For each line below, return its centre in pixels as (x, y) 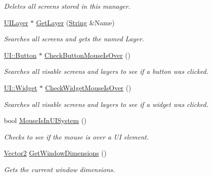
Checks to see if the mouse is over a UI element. (76, 136)
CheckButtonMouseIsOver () (87, 55)
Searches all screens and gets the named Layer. (74, 39)
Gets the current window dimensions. (60, 169)
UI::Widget (21, 87)
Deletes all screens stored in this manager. (67, 6)
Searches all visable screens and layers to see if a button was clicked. (106, 71)
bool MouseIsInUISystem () (45, 120)
